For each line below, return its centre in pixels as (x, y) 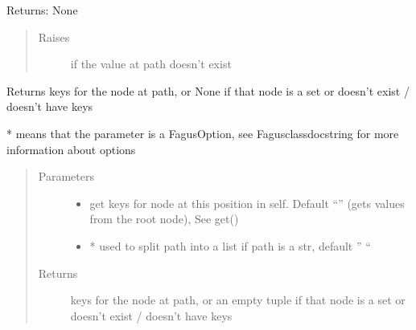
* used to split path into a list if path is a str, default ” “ (230, 245)
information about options (71, 149)
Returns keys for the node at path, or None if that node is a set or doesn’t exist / (208, 90)
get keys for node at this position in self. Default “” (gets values (247, 203)
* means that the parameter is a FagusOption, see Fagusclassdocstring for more (203, 133)
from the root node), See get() (164, 219)
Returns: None (42, 10)
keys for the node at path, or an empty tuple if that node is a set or (238, 300)
